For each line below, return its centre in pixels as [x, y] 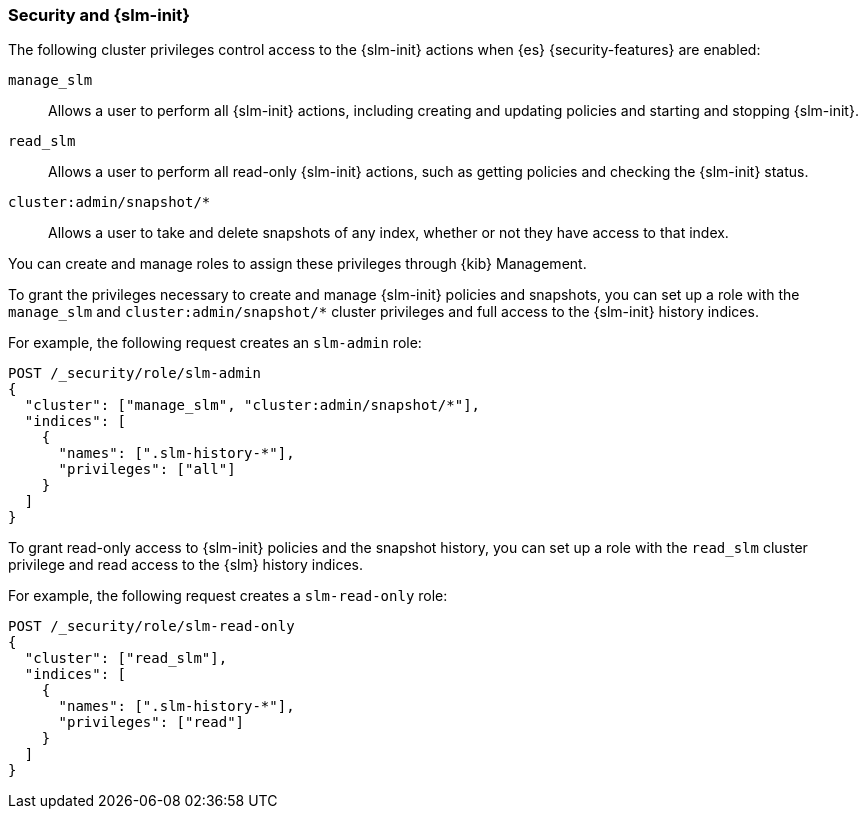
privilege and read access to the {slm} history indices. [186, 565]
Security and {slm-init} [99, 15]
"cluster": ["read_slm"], [126, 658]
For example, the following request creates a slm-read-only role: [228, 596]
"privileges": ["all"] [147, 469]
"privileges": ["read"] [151, 722]
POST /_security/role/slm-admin [134, 373]
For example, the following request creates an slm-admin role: [215, 343]
